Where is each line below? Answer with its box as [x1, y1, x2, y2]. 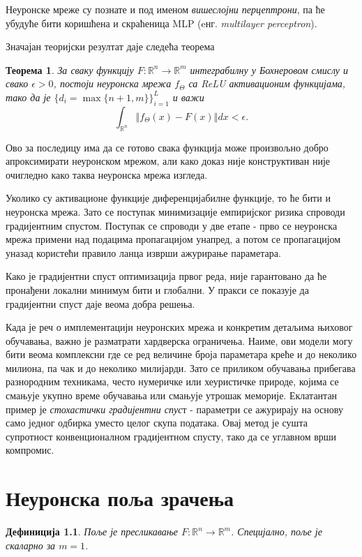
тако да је [6, 89, 51, 104]
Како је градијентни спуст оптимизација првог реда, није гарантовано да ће [6, 269, 327, 283]
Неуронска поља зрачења [6, 484, 234, 512]
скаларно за [6, 537, 56, 552]
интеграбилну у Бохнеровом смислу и [190, 62, 349, 77]
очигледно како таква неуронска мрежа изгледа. [6, 167, 208, 181]
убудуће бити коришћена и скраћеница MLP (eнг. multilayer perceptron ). [6, 15, 317, 30]
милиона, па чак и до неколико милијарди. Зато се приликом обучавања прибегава [6, 360, 356, 375]
